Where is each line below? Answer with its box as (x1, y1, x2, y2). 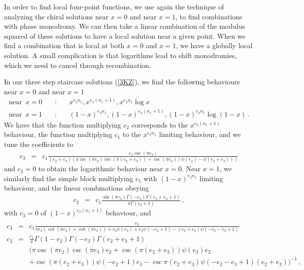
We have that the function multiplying (4, 119, 121, 130)
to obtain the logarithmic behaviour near (38, 163, 163, 174)
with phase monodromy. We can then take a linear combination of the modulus (4, 21, 245, 31)
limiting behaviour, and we (159, 129, 241, 139)
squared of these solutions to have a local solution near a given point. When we (4, 30, 245, 41)
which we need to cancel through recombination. (4, 60, 152, 70)
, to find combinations (175, 11, 242, 21)
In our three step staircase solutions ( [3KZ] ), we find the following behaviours (4, 76, 240, 87)
